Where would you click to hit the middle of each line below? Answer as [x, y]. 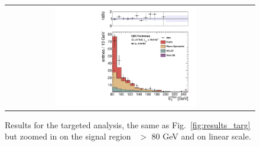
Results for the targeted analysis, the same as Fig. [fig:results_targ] [128, 124]
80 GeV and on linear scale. [201, 136]
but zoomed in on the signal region [68, 136]
